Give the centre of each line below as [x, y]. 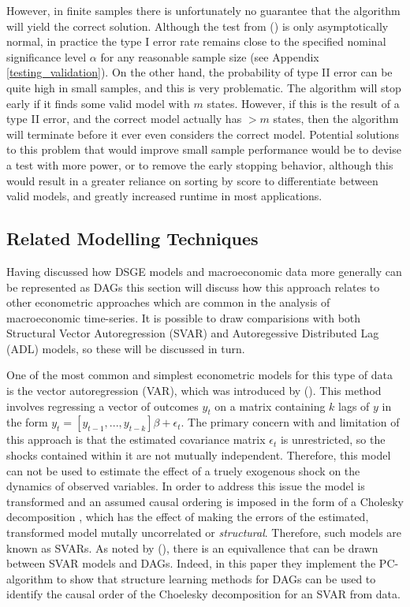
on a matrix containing [270, 406]
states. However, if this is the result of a [303, 103]
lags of [354, 406]
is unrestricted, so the [333, 439]
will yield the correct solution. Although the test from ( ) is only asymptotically [198, 26]
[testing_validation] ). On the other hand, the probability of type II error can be [199, 72]
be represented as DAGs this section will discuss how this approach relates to [193, 287]
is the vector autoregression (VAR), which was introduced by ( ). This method [194, 391]
